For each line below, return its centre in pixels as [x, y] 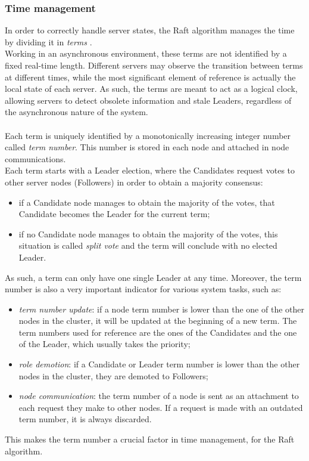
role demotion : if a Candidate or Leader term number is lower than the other [159, 364]
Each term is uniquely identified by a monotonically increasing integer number [148, 135]
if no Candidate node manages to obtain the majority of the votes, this [148, 233]
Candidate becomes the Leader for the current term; [114, 214]
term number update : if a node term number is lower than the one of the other [161, 309]
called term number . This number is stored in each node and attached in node [147, 147]
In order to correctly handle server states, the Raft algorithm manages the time [150, 30]
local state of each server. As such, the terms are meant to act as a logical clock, [151, 89]
